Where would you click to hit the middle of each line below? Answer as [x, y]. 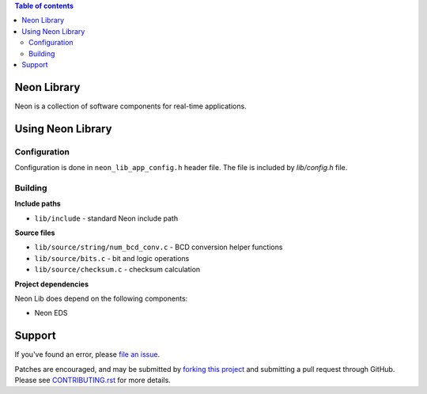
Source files [35, 233]
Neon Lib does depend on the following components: [101, 298]
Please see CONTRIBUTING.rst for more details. [93, 380]
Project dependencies [51, 284]
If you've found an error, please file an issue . [87, 354]
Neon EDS [51, 313]
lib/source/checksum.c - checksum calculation [117, 270]
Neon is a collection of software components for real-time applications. [130, 106]
